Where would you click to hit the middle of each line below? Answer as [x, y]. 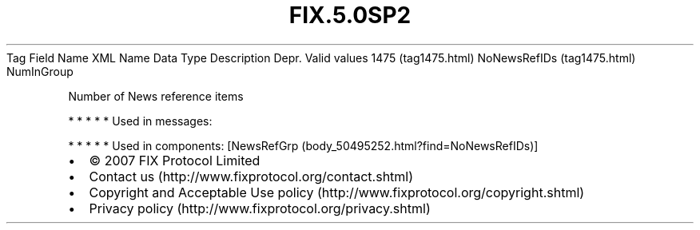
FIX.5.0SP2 [350, 15]
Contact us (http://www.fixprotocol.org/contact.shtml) [251, 176]
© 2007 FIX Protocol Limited [175, 160]
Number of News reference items [156, 96]
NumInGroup [40, 71]
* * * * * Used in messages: [140, 121]
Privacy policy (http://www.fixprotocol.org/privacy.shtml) [260, 208]
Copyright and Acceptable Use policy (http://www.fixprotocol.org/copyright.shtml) [337, 192]
